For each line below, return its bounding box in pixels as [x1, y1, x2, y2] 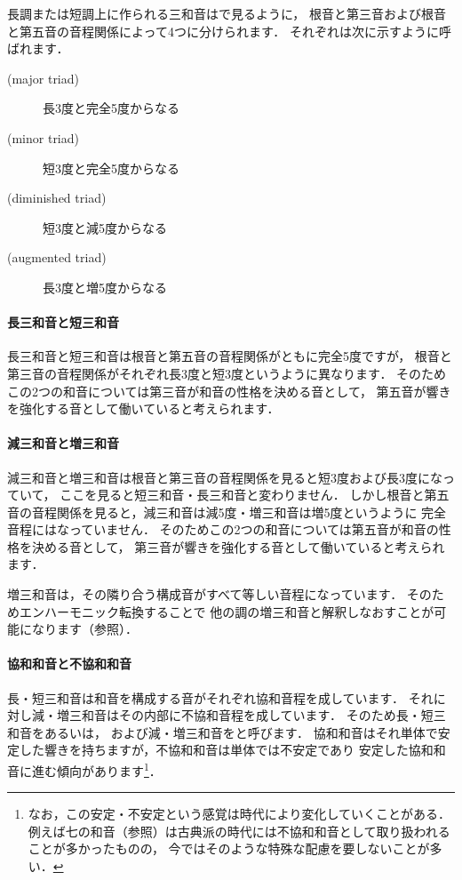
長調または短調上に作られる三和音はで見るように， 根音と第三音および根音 [7, 4, 446, 22]
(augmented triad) [7, 248, 107, 267]
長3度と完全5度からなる [43, 99, 179, 117]
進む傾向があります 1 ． [31, 759, 162, 780]
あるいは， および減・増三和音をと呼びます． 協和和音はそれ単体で [44, 723, 438, 741]
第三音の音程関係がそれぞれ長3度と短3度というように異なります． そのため [7, 364, 447, 382]
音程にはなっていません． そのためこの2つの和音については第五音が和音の [7, 520, 439, 539]
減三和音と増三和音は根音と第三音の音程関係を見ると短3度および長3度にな [7, 468, 442, 486]
